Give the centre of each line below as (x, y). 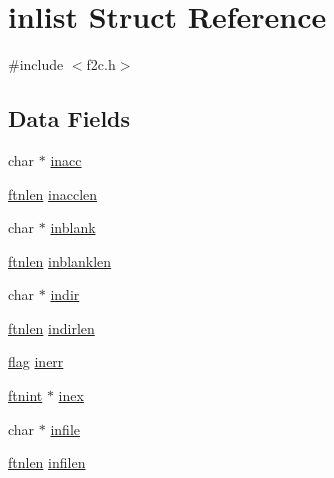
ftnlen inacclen (53, 193)
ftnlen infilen (47, 462)
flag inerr (36, 361)
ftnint (25, 395)
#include (36, 64)
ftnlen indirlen (51, 327)
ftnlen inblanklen (60, 260)
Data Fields (69, 118)
